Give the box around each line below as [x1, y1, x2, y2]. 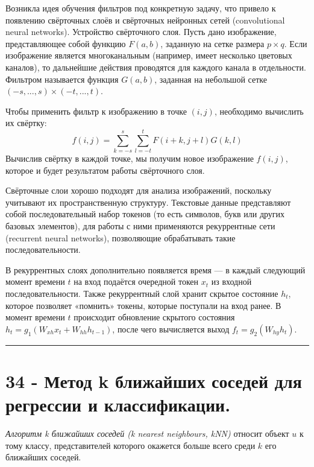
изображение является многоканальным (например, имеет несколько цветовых [5, 49, 292, 62]
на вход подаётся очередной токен [74, 275, 199, 288]
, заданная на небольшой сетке [154, 72, 267, 85]
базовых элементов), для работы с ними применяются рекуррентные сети [5, 220, 275, 232]
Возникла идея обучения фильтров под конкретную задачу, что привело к [5, 2, 276, 14]
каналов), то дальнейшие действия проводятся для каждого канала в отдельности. [5, 60, 306, 73]
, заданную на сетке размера [160, 37, 265, 49]
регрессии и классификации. [5, 392, 231, 417]
